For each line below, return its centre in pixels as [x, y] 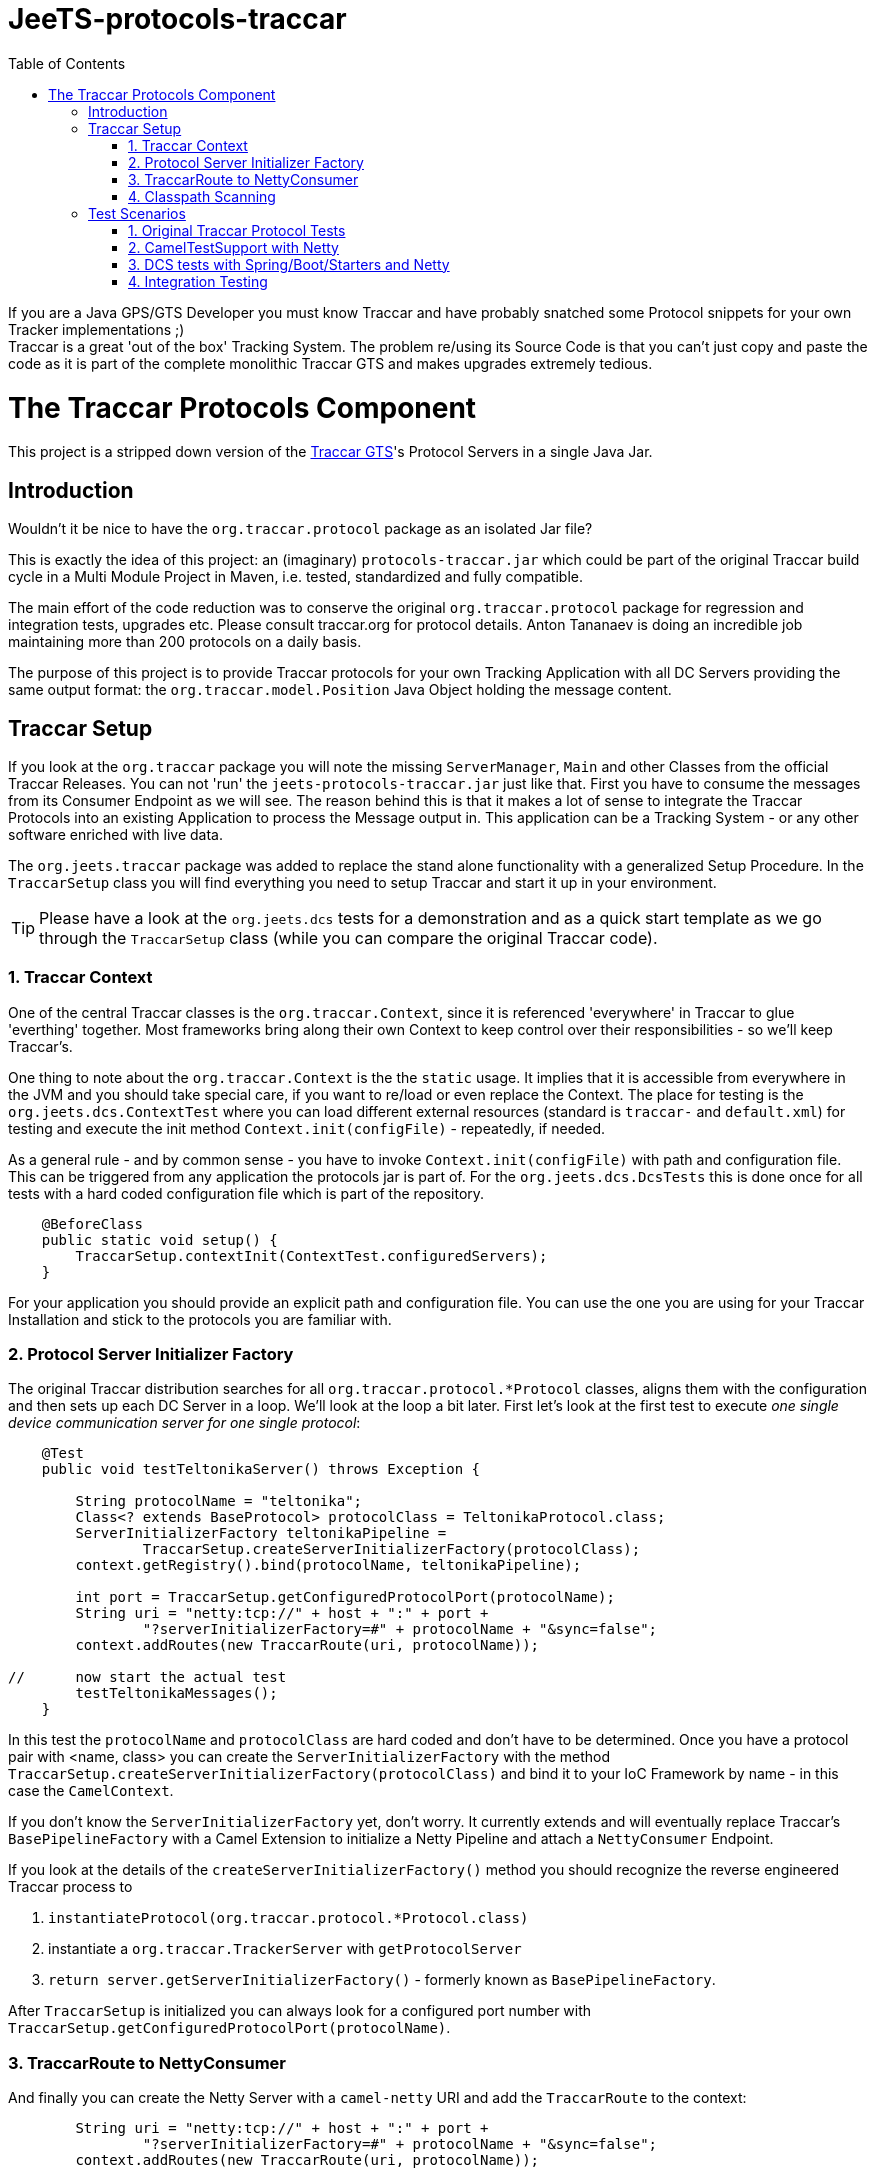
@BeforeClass [92, 1223]
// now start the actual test [147, 1677]
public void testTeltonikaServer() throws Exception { [261, 1469]
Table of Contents [67, 63]
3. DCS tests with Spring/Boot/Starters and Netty [289, 264]
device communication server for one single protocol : [184, 1423]
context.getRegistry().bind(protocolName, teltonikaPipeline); [328, 1565]
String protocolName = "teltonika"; [219, 1501]
